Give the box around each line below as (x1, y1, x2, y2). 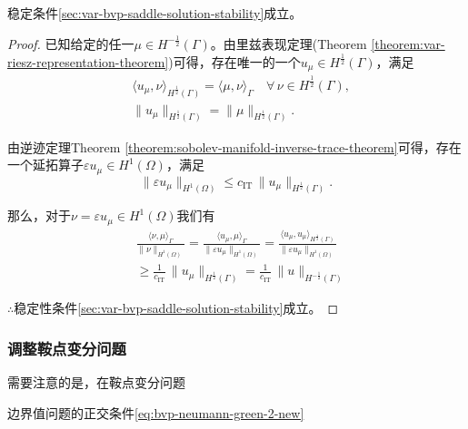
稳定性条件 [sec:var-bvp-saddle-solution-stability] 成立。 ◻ (14, 298, 339, 317)
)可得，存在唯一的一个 (168, 52, 301, 71)
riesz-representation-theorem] (7, 52, 169, 71)
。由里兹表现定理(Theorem (210, 34, 367, 53)
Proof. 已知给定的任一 (7, 34, 134, 53)
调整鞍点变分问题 (7, 336, 126, 359)
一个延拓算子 (7, 155, 84, 174)
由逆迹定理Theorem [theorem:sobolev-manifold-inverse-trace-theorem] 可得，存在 (7, 137, 462, 156)
